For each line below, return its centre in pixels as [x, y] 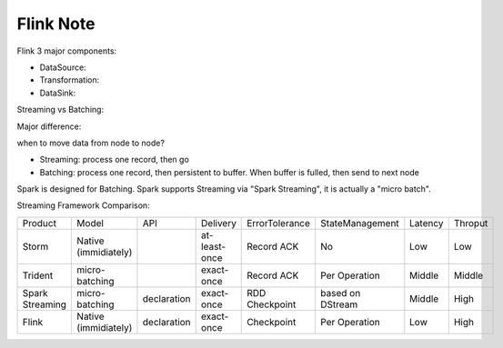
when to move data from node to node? [91, 143]
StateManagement [359, 223]
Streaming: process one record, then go [115, 160]
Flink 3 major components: [67, 51]
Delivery [218, 223]
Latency [427, 223]
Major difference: [49, 126]
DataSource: [63, 67]
